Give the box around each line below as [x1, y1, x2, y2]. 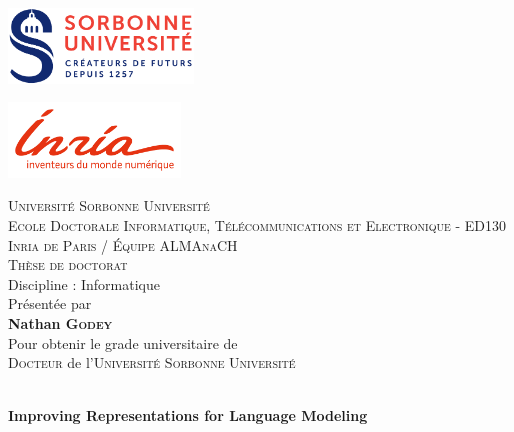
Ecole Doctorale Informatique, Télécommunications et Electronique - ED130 [8, 214, 506, 235]
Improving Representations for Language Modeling [8, 405, 368, 426]
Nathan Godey [8, 312, 113, 333]
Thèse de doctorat [8, 254, 128, 275]
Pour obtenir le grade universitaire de [8, 332, 238, 353]
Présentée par [8, 293, 92, 314]
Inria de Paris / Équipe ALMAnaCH [8, 234, 238, 255]
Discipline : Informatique [8, 273, 160, 294]
